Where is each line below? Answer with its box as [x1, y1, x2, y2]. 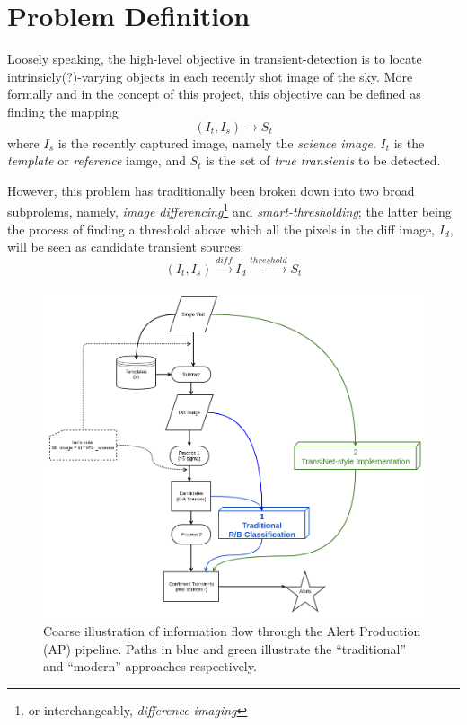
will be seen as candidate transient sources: [7, 237, 244, 256]
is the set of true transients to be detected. [206, 151, 441, 170]
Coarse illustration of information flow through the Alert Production [43, 622, 421, 641]
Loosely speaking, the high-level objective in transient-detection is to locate [7, 49, 422, 68]
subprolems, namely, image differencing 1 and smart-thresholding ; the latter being [7, 199, 452, 220]
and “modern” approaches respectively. [43, 657, 257, 676]
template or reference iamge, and [7, 151, 186, 170]
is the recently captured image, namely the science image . [57, 133, 376, 152]
